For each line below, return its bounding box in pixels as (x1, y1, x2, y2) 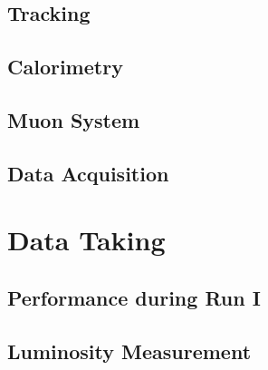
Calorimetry (7, 53, 123, 81)
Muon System (7, 105, 140, 133)
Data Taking (7, 221, 166, 258)
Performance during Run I (7, 283, 261, 311)
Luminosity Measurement (7, 336, 252, 365)
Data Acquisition (7, 159, 169, 187)
